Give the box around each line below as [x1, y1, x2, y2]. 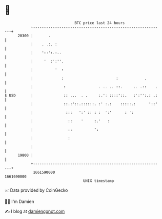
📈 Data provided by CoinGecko [4, 187, 68, 193]
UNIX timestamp [83, 178, 114, 183]
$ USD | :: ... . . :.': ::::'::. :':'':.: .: [4, 93, 158, 98]
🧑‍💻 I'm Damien [4, 199, 35, 204]
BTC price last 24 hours [74, 20, 125, 25]
